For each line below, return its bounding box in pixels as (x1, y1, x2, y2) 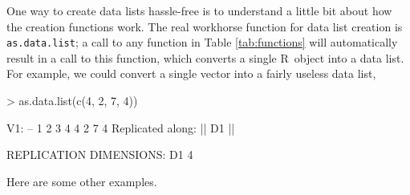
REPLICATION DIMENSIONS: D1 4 (6, 146, 193, 163)
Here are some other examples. (6, 173, 157, 189)
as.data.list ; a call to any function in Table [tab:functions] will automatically (6, 34, 398, 51)
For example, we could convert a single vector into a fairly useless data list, (6, 65, 376, 82)
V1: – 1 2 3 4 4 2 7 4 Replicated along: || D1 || (6, 119, 235, 136)
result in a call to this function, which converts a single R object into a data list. (6, 49, 404, 66)
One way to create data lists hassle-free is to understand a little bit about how (6, 2, 392, 18)
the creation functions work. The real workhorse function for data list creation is (6, 18, 403, 35)
